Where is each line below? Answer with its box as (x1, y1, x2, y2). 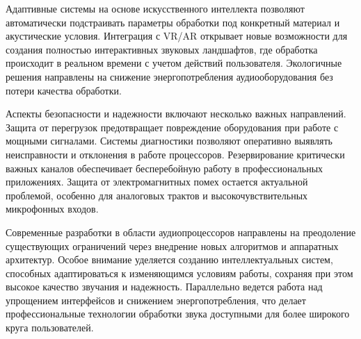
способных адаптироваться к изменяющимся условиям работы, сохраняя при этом (6, 265, 353, 280)
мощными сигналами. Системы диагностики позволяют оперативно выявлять (6, 133, 333, 148)
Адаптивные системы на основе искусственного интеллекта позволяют (6, 1, 305, 15)
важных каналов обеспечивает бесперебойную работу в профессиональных (6, 160, 323, 175)
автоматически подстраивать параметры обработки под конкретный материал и (6, 15, 340, 29)
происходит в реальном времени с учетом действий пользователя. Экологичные (6, 56, 342, 70)
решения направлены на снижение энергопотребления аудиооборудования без (6, 69, 333, 83)
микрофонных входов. (6, 201, 99, 216)
